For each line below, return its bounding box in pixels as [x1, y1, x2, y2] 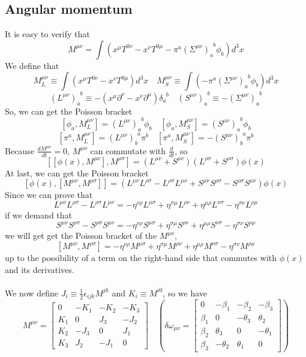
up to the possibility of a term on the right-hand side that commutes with [5, 251, 277, 264]
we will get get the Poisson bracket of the [5, 229, 157, 242]
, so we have [163, 286, 208, 299]
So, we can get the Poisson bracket [5, 104, 133, 117]
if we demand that [5, 209, 72, 221]
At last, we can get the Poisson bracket [5, 166, 149, 179]
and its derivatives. [5, 263, 74, 275]
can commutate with [90, 144, 166, 157]
